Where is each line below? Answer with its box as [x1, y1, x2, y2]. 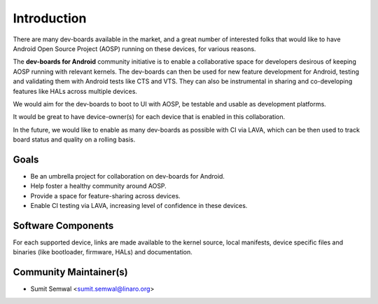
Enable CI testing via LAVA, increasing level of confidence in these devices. [30, 202, 248, 210]
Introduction [13, 11, 87, 26]
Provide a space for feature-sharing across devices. [30, 191, 181, 200]
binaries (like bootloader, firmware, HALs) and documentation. [13, 248, 192, 256]
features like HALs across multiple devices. [13, 87, 138, 95]
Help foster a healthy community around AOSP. [30, 182, 167, 191]
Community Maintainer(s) [13, 266, 129, 278]
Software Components [13, 219, 114, 231]
